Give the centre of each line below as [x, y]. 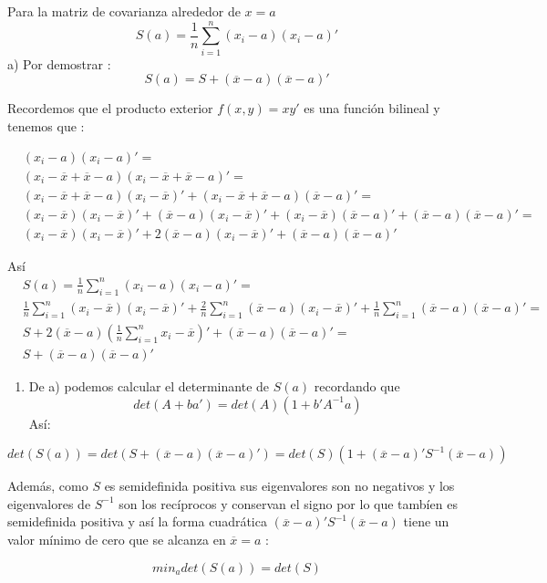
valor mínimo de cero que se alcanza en [117, 539]
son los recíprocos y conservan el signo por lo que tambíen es [288, 503]
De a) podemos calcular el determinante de [149, 386]
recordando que [357, 386]
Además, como [48, 486]
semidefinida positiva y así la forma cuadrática [137, 521]
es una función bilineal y [372, 108]
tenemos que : [46, 125]
